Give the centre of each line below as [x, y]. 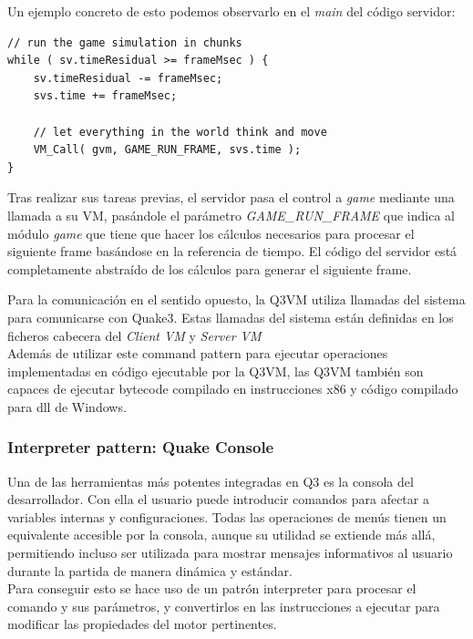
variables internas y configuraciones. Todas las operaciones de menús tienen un [227, 516]
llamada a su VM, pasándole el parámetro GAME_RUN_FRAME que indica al [231, 215]
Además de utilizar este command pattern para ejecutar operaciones [198, 353]
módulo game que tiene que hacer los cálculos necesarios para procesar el [211, 233]
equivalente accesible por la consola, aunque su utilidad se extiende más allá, [221, 535]
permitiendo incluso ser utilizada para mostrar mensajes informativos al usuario [230, 553]
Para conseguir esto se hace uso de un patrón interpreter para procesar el [212, 588]
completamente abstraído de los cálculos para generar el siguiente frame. [210, 268]
